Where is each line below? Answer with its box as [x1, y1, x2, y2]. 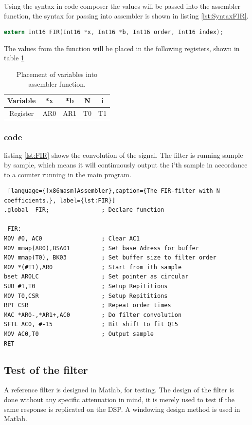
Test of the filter [4, 362, 88, 377]
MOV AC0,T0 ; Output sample [4, 331, 154, 337]
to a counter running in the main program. [4, 169, 131, 179]
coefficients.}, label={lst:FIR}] [4, 197, 116, 204]
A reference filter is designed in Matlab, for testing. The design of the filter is [4, 385, 234, 395]
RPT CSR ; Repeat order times [4, 302, 171, 309]
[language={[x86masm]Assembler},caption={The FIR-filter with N [7, 187, 220, 195]
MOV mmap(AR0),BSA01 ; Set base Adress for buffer [4, 244, 199, 252]
